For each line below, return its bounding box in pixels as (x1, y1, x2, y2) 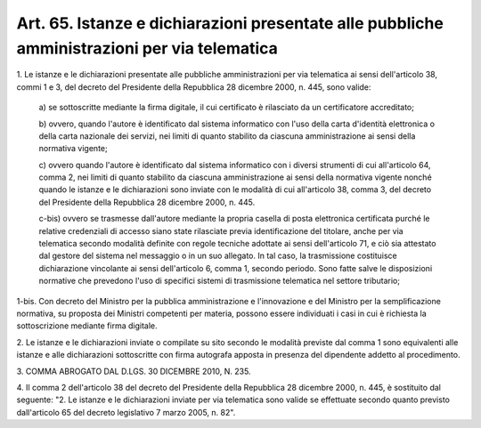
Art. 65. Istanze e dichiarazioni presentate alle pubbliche (16, 13, 444, 33)
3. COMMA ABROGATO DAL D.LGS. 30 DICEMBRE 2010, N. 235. (16, 366, 251, 376)
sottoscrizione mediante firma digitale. (16, 320, 158, 331)
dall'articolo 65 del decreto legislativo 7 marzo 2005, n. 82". (16, 407, 236, 417)
